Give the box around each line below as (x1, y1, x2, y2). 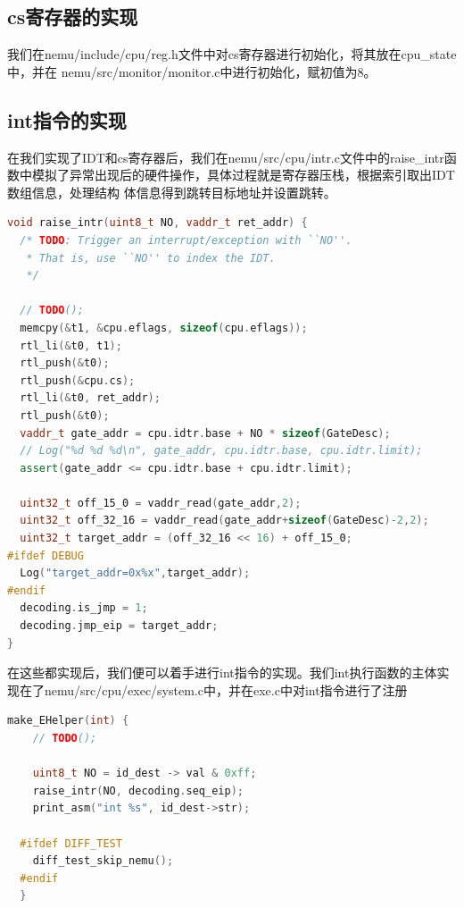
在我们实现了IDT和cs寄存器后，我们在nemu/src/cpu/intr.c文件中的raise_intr (7, 147, 444, 166)
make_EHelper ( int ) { (7, 714, 129, 727)
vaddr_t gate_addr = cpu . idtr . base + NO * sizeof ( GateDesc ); (20, 426, 391, 440)
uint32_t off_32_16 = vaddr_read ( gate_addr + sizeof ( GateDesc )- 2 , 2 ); (20, 514, 429, 527)
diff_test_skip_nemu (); (32, 854, 174, 868)
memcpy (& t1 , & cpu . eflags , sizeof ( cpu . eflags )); (20, 321, 308, 334)
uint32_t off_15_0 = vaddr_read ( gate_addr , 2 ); (20, 496, 302, 509)
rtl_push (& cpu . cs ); (20, 374, 136, 387)
